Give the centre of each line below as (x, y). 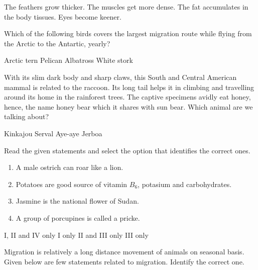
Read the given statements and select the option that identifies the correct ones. (127, 150)
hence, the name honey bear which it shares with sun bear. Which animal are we (128, 106)
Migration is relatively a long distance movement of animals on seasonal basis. (124, 252)
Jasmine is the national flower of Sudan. (77, 201)
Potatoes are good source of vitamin (72, 184)
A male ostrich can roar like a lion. (70, 167)
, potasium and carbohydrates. (185, 184)
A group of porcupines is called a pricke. (78, 217)
